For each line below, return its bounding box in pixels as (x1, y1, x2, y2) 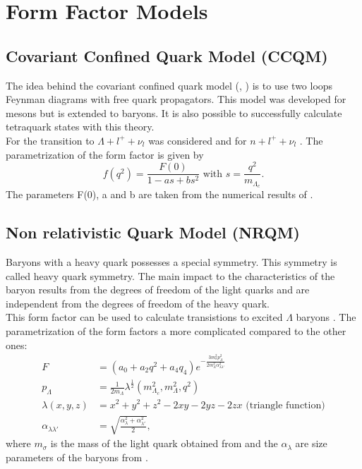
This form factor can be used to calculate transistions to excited (6, 310, 283, 324)
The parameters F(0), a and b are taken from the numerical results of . (6, 187, 313, 202)
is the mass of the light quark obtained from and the (50, 436, 278, 451)
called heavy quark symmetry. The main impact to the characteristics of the (6, 268, 335, 283)
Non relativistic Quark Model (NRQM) (6, 221, 300, 243)
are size (295, 436, 327, 451)
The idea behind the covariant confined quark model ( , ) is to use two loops (6, 78, 333, 92)
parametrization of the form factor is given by (6, 147, 204, 162)
